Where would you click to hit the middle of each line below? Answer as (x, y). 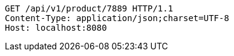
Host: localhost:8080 (56, 28)
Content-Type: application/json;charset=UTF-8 (117, 18)
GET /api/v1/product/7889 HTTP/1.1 (89, 8)
